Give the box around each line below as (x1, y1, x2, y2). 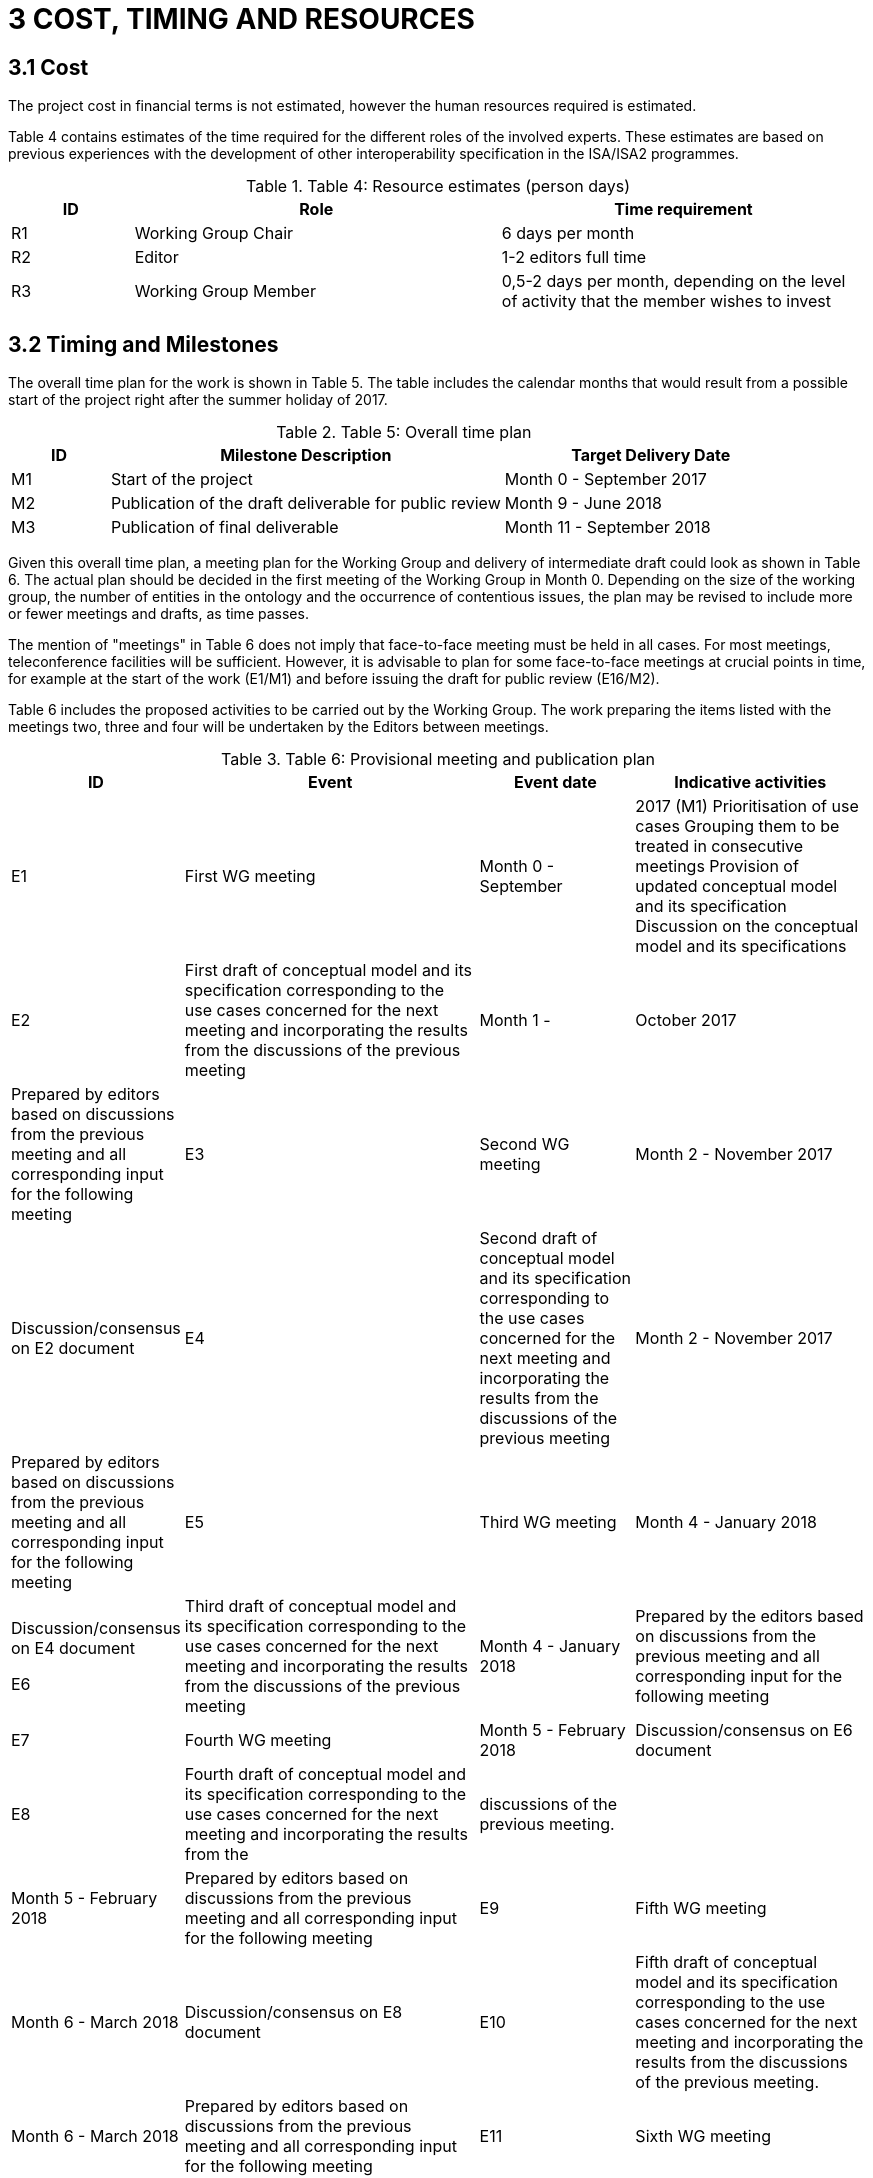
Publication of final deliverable (110, 517, 339, 538)
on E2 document (11, 1338, 135, 1359)
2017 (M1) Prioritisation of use (635, 796, 859, 817)
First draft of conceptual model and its (184, 960, 473, 981)
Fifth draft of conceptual (635, 1952, 818, 1973)
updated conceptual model (635, 876, 838, 897)
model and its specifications (635, 936, 847, 957)
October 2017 (635, 1010, 737, 1031)
